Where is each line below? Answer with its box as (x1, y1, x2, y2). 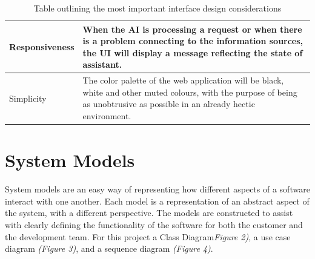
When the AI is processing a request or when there (82, 22, 302, 35)
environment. (82, 110, 131, 122)
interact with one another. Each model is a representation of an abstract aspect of (5, 194, 310, 207)
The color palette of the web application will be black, (82, 74, 284, 87)
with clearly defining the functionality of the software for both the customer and (5, 218, 303, 231)
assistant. (82, 58, 122, 71)
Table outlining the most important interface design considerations (33, 2, 282, 14)
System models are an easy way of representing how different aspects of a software (5, 183, 310, 195)
